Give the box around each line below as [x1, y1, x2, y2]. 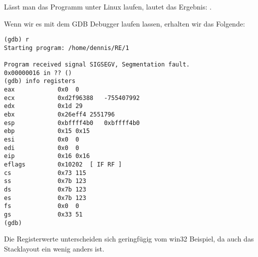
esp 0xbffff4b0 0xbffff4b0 [4, 119, 140, 126]
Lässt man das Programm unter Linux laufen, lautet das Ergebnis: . [4, 1, 212, 11]
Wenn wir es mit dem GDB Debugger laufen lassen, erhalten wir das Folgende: [4, 18, 245, 28]
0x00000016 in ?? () [4, 69, 72, 76]
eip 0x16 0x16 [4, 152, 90, 160]
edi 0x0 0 [4, 144, 79, 151]
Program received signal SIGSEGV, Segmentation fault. [4, 61, 190, 68]
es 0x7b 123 [4, 194, 86, 201]
